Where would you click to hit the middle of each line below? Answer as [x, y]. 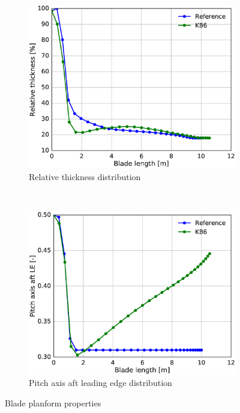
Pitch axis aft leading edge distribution [100, 383]
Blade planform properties [53, 403]
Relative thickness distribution [85, 176]
